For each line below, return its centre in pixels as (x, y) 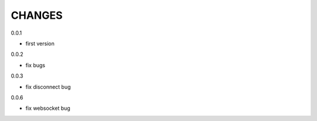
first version (40, 43)
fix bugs (35, 65)
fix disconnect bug (48, 87)
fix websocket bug (48, 108)
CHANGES (37, 15)
